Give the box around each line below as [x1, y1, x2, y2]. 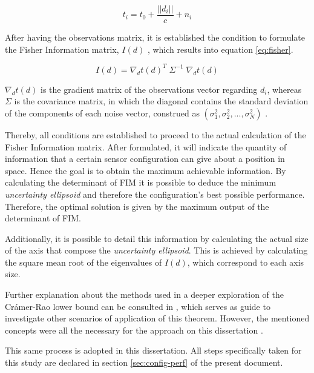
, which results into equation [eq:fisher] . [147, 42, 293, 55]
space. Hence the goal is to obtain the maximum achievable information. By [5, 164, 286, 176]
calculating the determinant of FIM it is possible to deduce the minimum [5, 176, 276, 189]
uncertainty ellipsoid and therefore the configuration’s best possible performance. [5, 187, 305, 200]
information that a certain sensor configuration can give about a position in [5, 152, 285, 165]
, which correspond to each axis [187, 255, 304, 268]
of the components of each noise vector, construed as [5, 106, 200, 119]
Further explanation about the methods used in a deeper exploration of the [5, 288, 284, 301]
